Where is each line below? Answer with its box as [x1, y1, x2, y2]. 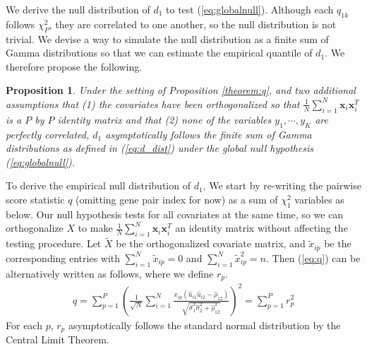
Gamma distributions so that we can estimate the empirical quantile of [6, 45, 313, 60]
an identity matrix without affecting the [175, 220, 348, 235]
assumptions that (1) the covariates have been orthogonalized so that [6, 96, 300, 111]
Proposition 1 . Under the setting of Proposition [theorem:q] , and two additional [6, 83, 356, 97]
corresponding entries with [6, 250, 121, 265]
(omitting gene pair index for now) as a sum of [76, 191, 278, 206]
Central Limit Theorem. [6, 332, 109, 347]
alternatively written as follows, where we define [6, 266, 214, 280]
